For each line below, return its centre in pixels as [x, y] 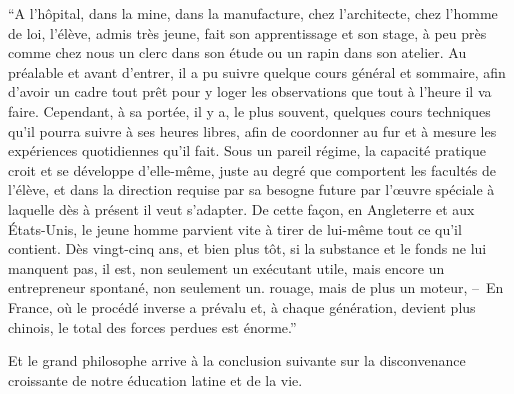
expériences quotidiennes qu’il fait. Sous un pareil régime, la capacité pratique [247, 150]
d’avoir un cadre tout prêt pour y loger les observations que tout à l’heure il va [250, 91]
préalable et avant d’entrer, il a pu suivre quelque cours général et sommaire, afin [257, 71]
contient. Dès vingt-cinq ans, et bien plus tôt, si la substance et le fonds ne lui [247, 248]
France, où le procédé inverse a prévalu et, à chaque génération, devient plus [242, 306]
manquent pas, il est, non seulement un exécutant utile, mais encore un [226, 267]
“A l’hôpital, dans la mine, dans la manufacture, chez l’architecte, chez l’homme [253, 13]
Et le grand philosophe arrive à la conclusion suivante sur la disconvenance [237, 360]
